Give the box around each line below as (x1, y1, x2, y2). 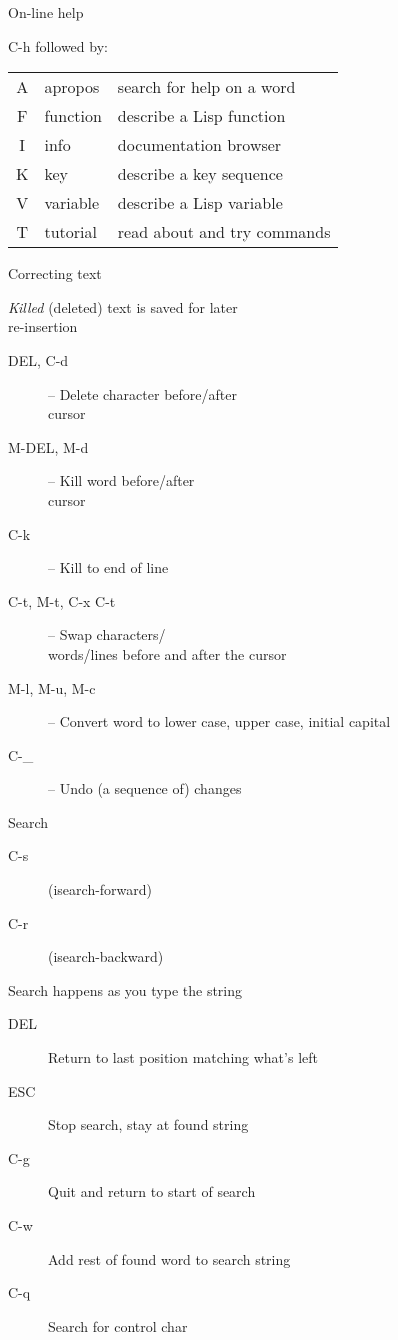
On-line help (8, 2, 84, 22)
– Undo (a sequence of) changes (48, 778, 242, 799)
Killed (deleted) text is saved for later (8, 296, 238, 317)
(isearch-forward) (48, 879, 153, 900)
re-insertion (8, 316, 78, 337)
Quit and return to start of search (48, 1181, 256, 1202)
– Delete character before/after (48, 383, 237, 404)
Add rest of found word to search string (48, 1248, 291, 1269)
